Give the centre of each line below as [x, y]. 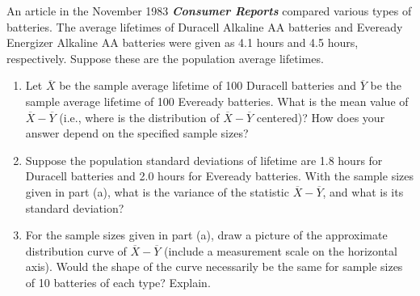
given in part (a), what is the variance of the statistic [157, 191]
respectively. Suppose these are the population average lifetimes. [165, 58]
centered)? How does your [321, 117]
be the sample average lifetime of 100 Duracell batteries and [208, 85]
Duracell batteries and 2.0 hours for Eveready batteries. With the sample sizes [219, 176]
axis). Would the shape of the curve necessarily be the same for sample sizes [214, 266]
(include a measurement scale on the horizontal [281, 250]
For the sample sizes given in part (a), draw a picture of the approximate [206, 235]
